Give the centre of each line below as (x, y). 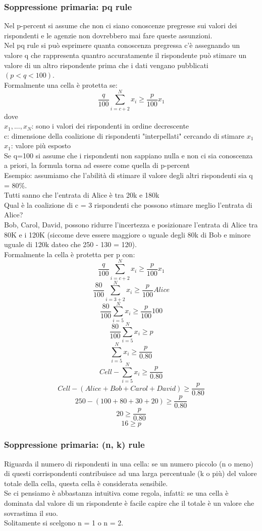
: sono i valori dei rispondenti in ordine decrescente (110, 126)
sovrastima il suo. (31, 513)
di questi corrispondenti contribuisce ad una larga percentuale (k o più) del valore (130, 473)
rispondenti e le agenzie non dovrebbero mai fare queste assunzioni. (108, 35)
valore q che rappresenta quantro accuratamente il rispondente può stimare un (125, 55)
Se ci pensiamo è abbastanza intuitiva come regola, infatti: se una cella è (116, 493)
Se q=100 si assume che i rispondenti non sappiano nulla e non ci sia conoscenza (128, 155)
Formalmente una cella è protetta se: (61, 84)
